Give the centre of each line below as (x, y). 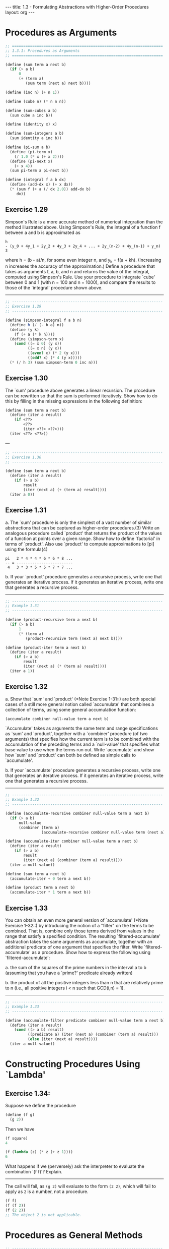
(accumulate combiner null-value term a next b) (57, 719)
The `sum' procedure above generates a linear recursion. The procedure (80, 390)
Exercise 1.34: (28, 1093)
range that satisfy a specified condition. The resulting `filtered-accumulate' (83, 936)
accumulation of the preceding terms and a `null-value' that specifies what (82, 744)
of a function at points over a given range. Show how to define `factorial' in (83, 539)
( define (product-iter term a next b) (46, 647)
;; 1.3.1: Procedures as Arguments (43, 51)
